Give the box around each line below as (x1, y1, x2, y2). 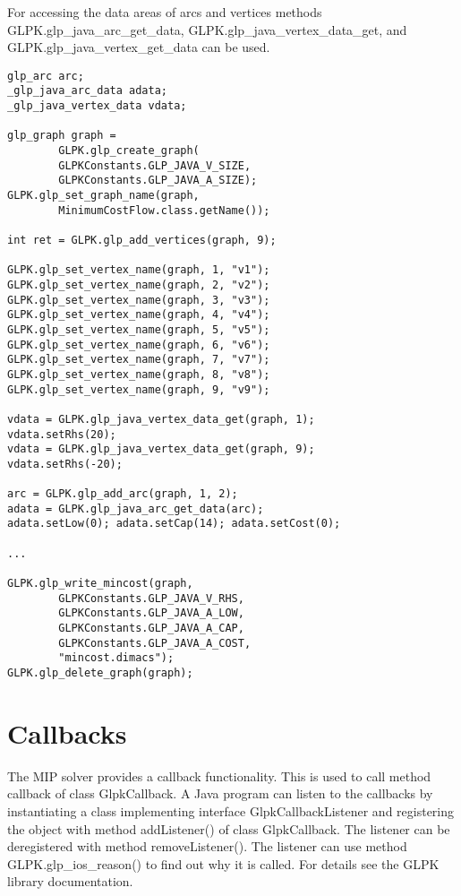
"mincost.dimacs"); (58, 651, 175, 665)
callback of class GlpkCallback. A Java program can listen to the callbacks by (7, 784, 433, 803)
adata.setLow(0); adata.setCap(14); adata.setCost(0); (7, 517, 341, 530)
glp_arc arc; (7, 69, 84, 82)
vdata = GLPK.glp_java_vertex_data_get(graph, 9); (7, 443, 315, 456)
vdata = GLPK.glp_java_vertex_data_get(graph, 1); (7, 412, 315, 426)
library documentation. (7, 872, 133, 891)
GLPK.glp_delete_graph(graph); (7, 667, 193, 680)
